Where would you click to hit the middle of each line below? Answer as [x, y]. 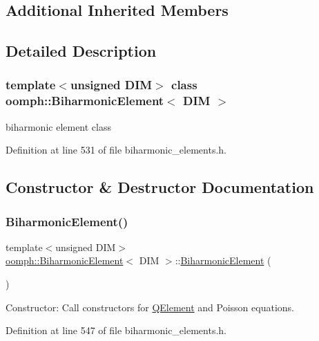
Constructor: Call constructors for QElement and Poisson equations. [150, 307]
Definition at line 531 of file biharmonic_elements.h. [116, 150]
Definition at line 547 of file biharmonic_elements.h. [116, 330]
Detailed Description [81, 51]
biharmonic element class [59, 126]
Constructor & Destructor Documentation [160, 187]
